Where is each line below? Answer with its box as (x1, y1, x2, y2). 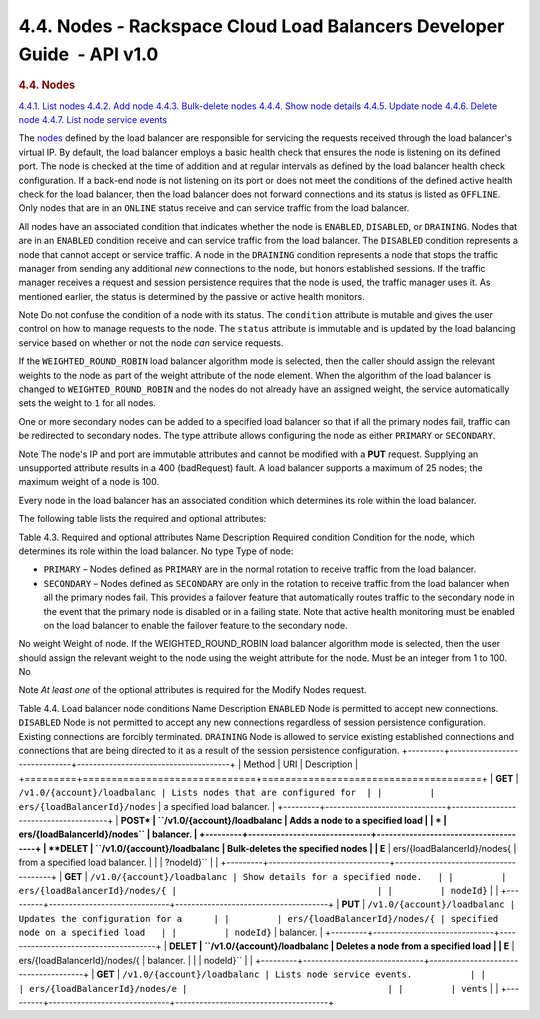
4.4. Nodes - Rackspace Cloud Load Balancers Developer (18, 15, 505, 37)
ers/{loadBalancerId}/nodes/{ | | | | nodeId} (18, 885, 489, 896)
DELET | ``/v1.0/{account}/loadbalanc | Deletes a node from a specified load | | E (168, 940, 510, 952)
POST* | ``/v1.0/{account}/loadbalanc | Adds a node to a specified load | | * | (120, 814, 447, 826)
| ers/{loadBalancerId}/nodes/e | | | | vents (18, 983, 489, 994)
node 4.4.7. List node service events (18, 114, 168, 125)
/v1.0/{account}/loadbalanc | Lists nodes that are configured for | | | (18, 787, 435, 799)
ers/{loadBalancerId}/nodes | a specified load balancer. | (18, 800, 275, 812)
